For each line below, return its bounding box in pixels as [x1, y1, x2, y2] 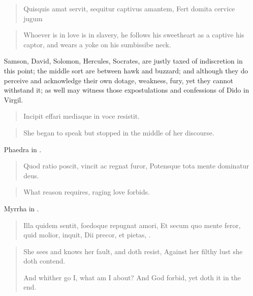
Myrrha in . [4, 203, 39, 213]
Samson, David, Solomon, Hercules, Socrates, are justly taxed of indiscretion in [4, 56, 243, 66]
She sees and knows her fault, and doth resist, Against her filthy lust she [23, 246, 243, 256]
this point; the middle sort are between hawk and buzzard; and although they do [4, 65, 248, 75]
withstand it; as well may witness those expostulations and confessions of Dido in [4, 85, 249, 95]
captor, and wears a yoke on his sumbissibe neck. [23, 39, 171, 49]
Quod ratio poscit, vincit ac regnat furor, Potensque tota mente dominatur [23, 161, 250, 171]
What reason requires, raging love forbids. [23, 187, 150, 197]
